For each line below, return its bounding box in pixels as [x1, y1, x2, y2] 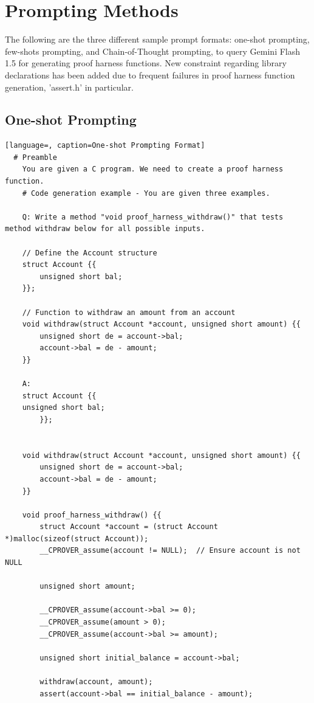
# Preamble [13, 153, 57, 162]
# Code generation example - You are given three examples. [22, 189, 270, 198]
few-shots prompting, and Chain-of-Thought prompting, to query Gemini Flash [5, 44, 301, 57]
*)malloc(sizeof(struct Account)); [5, 534, 149, 543]
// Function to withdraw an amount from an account [22, 308, 236, 317]
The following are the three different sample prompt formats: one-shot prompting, [5, 33, 310, 46]
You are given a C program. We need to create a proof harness [22, 165, 284, 174]
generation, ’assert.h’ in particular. [5, 80, 134, 93]
